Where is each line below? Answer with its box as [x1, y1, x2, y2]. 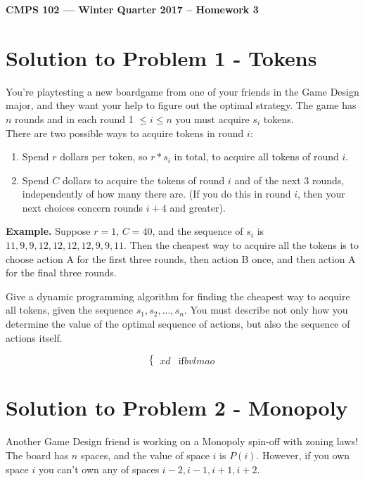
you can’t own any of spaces [38, 461, 160, 476]
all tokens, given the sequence [6, 302, 133, 317]
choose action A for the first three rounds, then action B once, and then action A [6, 251, 356, 266]
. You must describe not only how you [184, 302, 348, 317]
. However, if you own [256, 447, 350, 462]
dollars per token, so [60, 149, 148, 164]
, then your [297, 186, 345, 201]
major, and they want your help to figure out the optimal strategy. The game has [6, 98, 357, 113]
